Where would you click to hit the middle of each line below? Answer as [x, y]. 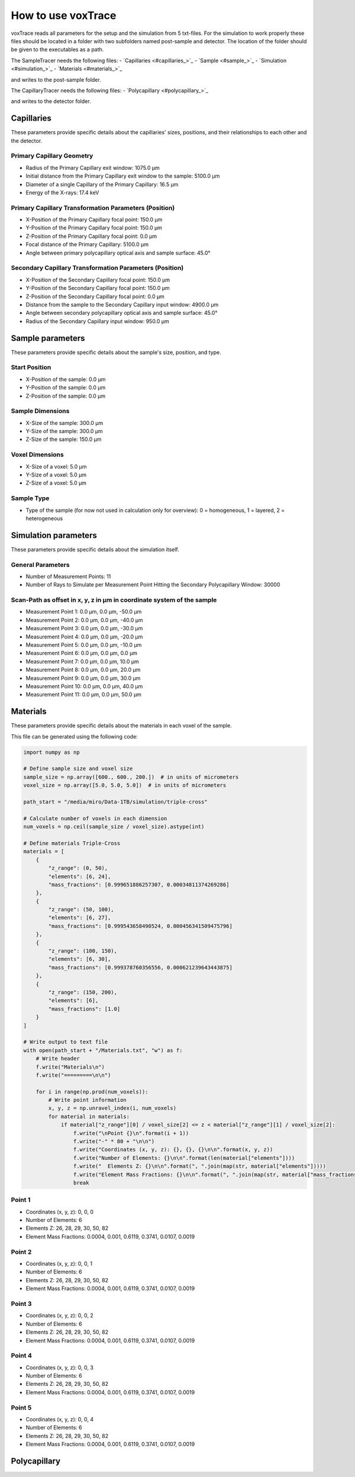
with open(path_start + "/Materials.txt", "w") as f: [103, 1050]
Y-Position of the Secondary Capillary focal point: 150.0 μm [98, 288]
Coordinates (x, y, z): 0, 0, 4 [60, 1419]
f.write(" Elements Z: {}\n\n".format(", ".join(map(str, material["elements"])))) [200, 1166]
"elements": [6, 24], [80, 876]
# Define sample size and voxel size [78, 769]
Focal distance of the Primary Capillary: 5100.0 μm [87, 244]
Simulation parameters [54, 535]
